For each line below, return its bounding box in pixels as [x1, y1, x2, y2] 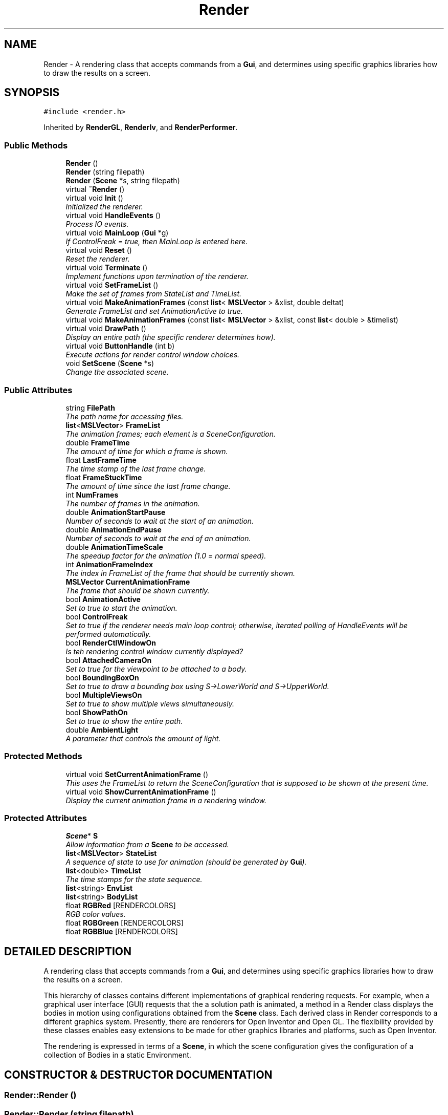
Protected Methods [4, 751, 82, 762]
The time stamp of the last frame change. [65, 464, 206, 473]
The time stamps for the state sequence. [65, 875, 203, 884]
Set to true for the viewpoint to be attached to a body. [65, 664, 247, 673]
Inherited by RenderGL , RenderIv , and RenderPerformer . [43, 123, 238, 132]
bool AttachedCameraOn [65, 655, 152, 664]
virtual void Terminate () [65, 263, 148, 272]
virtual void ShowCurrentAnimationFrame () [65, 787, 216, 796]
